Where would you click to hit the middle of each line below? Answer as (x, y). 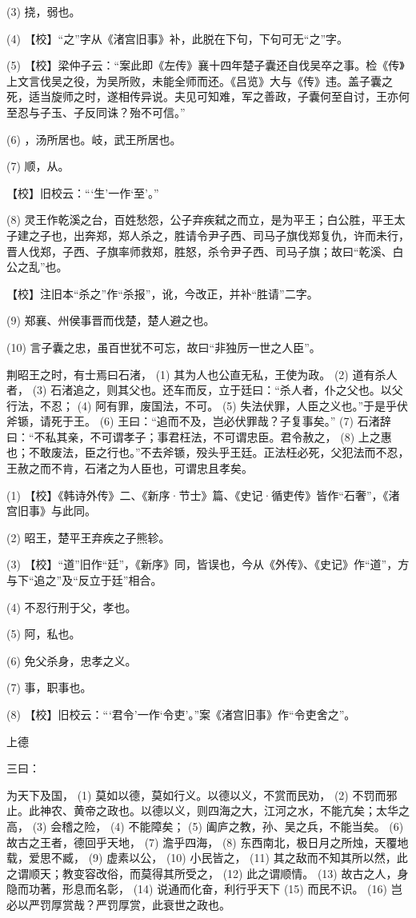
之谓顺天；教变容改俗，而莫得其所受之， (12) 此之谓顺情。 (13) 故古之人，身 (208, 873)
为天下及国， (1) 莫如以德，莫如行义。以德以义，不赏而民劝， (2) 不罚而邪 (202, 794)
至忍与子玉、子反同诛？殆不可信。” (96, 112)
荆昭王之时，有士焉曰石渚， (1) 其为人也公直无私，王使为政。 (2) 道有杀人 (202, 374)
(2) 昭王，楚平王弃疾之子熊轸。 (88, 537)
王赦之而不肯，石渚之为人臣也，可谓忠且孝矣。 (130, 468)
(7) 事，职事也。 (49, 687)
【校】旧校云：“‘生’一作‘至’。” (83, 192)
